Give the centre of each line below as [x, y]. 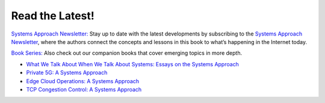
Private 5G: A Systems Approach [67, 73]
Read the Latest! [53, 16]
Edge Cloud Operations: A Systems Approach [83, 81]
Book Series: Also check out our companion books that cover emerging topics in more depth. [127, 53]
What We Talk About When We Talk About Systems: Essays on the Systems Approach [132, 64]
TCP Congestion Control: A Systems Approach [84, 89]
